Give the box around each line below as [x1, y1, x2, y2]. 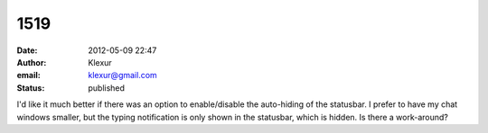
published [88, 82, 126, 93]
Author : [16, 57, 47, 67]
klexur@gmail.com [88, 70, 157, 81]
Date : [16, 45, 38, 56]
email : [16, 70, 41, 81]
